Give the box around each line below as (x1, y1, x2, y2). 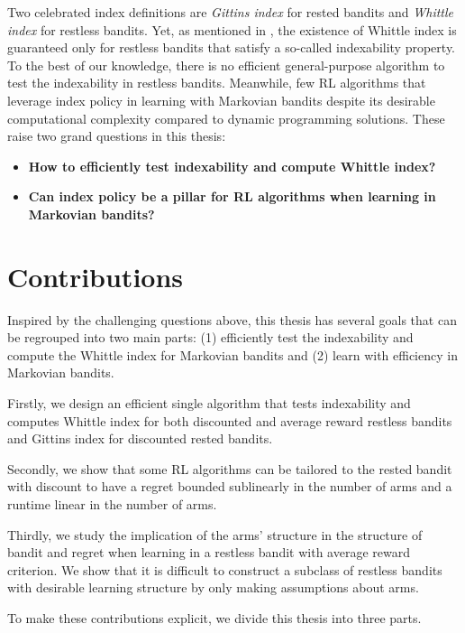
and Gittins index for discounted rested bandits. (7, 429, 273, 448)
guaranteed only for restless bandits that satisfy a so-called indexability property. (7, 38, 455, 57)
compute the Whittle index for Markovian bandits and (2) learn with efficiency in (7, 345, 458, 364)
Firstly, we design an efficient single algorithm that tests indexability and (7, 394, 411, 413)
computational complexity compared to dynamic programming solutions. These (7, 108, 445, 127)
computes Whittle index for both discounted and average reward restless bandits (7, 411, 452, 430)
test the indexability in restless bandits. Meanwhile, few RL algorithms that (7, 73, 426, 92)
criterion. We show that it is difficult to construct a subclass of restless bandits (7, 560, 442, 579)
